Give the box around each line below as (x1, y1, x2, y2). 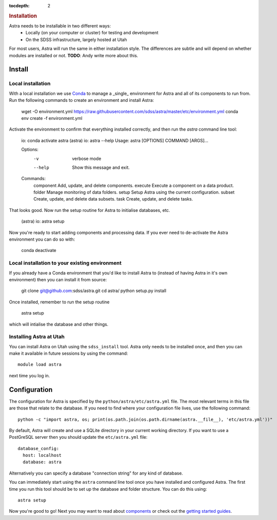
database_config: (18, 446, 59, 451)
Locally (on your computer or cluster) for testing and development (25, 30, 159, 36)
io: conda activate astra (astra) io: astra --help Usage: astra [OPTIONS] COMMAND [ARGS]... (21, 137, 209, 143)
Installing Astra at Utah (9, 333, 65, 340)
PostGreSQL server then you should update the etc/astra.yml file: (9, 434, 148, 440)
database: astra (22, 459, 62, 465)
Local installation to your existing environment (9, 260, 122, 267)
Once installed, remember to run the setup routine (9, 299, 110, 305)
